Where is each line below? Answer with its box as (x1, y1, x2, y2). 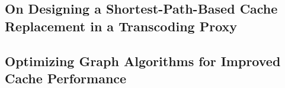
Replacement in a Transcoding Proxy (5, 17, 238, 35)
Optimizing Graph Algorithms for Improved (5, 51, 281, 70)
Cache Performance (5, 69, 127, 87)
